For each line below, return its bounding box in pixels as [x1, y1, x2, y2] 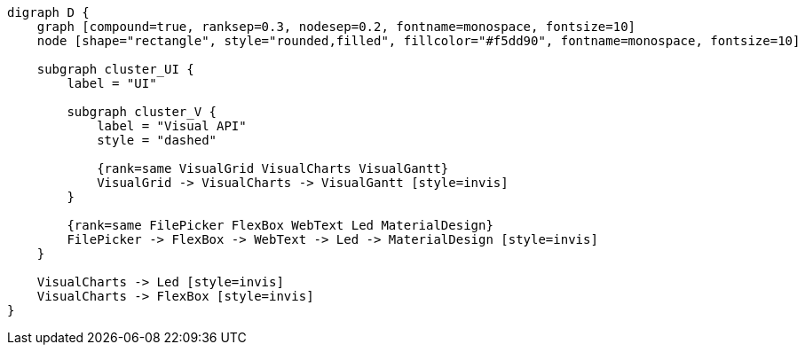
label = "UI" [67, 76, 157, 90]
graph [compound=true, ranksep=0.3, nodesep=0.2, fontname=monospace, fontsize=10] [36, 20, 636, 34]
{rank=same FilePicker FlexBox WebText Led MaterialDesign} [67, 218, 493, 232]
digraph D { [7, 5, 90, 20]
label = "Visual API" [97, 119, 247, 133]
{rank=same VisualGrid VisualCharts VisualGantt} [97, 161, 449, 176]
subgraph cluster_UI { [36, 62, 194, 76]
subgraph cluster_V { [67, 105, 217, 119]
